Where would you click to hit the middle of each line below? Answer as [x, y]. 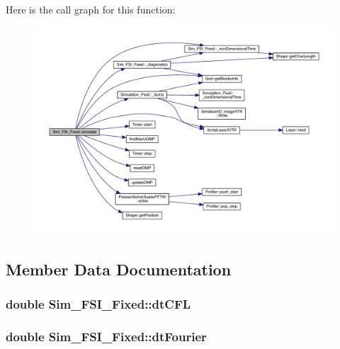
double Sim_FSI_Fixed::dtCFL [98, 303]
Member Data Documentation [119, 269]
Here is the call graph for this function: [91, 9]
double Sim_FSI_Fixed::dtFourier [106, 336]
